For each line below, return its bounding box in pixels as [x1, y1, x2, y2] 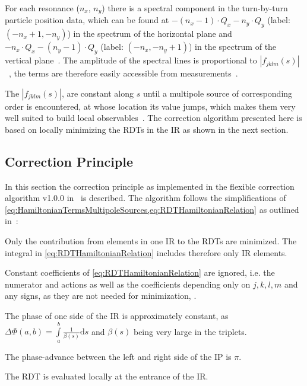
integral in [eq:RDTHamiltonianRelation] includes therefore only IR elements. [5, 246, 287, 259]
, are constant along [61, 87, 134, 99]
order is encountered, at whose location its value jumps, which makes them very [5, 100, 296, 112]
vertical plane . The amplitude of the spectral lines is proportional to [5, 54, 257, 66]
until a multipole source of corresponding [143, 87, 293, 99]
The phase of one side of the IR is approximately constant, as [5, 309, 229, 321]
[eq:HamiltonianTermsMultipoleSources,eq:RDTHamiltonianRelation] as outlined [5, 203, 299, 215]
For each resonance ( [5, 2, 80, 14]
